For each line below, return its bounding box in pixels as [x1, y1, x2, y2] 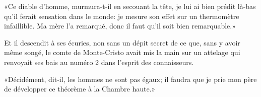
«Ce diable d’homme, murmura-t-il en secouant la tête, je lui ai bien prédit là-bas [4, 1, 256, 11]
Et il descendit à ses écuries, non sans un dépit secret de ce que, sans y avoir [4, 37, 240, 47]
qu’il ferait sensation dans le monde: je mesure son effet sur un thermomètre [4, 10, 239, 21]
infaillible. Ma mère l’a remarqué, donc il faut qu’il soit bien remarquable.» [4, 20, 236, 31]
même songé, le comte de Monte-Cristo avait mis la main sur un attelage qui [4, 47, 240, 57]
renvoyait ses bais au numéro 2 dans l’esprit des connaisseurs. [4, 56, 194, 67]
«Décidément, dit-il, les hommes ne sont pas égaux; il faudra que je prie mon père [4, 73, 257, 84]
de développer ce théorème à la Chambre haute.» [4, 83, 156, 94]
